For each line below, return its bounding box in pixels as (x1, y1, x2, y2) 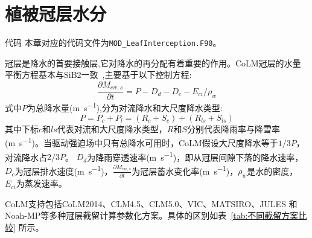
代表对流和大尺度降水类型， (57, 122, 167, 135)
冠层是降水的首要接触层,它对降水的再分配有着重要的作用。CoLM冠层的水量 (5, 56, 301, 69)
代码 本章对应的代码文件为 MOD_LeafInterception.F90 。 (5, 36, 221, 49)
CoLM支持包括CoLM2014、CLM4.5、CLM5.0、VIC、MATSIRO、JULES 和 (5, 197, 298, 210)
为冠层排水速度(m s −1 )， (14, 162, 113, 177)
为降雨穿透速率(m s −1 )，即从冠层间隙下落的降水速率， (87, 149, 304, 163)
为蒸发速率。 (16, 177, 67, 190)
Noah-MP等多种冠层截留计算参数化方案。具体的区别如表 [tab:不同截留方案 (5, 209, 299, 222)
